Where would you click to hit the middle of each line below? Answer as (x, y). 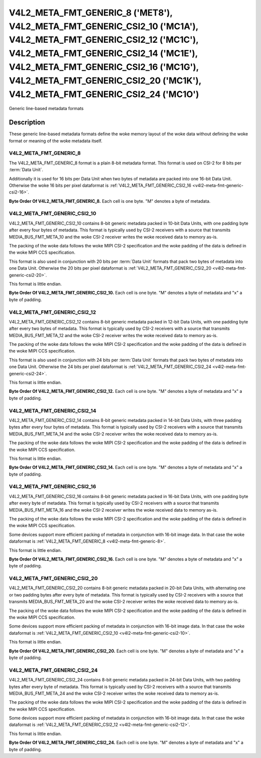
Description (27, 122)
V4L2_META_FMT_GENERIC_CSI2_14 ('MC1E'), (103, 54)
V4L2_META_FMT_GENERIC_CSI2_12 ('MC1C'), (104, 40)
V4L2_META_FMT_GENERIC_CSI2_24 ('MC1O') (104, 94)
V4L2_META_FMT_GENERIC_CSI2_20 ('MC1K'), (105, 81)
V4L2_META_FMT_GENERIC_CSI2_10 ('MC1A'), (103, 26)
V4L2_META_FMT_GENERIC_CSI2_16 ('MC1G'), (104, 67)
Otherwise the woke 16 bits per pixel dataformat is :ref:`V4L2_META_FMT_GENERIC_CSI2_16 (100, 185)
